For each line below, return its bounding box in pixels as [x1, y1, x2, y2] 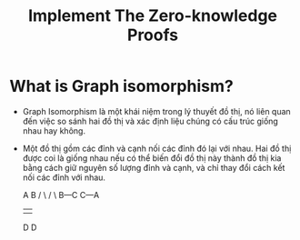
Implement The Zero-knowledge [27, 5, 278, 26]
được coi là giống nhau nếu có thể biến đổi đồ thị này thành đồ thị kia [22, 152, 282, 164]
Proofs [126, 25, 179, 45]
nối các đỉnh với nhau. [22, 172, 106, 183]
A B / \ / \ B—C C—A [22, 189, 100, 200]
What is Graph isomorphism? [9, 76, 234, 96]
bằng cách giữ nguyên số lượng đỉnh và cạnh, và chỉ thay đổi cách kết [22, 162, 285, 173]
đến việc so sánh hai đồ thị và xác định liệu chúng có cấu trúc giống [22, 115, 279, 126]
